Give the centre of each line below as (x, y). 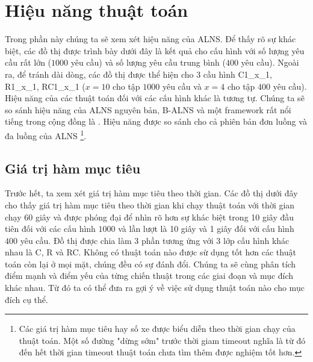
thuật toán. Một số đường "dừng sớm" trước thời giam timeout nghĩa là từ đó (162, 340)
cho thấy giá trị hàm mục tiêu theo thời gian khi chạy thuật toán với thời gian (150, 204)
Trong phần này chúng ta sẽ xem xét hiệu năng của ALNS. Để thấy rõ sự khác (150, 39)
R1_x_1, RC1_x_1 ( (45, 86)
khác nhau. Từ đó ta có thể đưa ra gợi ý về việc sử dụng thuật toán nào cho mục (155, 288)
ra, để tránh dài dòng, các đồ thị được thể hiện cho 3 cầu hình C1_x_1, (138, 74)
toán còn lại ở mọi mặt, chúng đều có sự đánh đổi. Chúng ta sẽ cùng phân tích (150, 264)
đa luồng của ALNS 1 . (46, 134)
